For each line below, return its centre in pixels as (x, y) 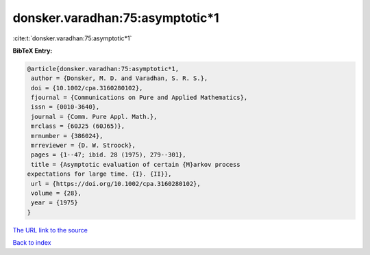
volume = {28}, (57, 193)
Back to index (32, 243)
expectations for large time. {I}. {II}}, (99, 174)
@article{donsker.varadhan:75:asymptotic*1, (103, 69)
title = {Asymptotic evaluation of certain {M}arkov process (136, 164)
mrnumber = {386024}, (67, 136)
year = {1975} (54, 203)
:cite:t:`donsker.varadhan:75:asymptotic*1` (72, 38)
